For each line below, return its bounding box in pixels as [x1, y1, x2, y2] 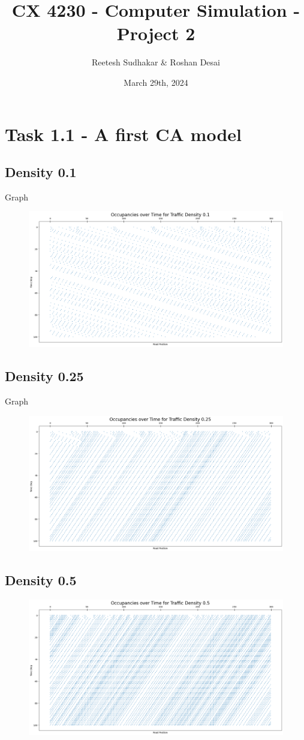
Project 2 [116, 21, 195, 46]
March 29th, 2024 [124, 76, 188, 88]
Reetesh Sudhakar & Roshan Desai [92, 56, 220, 68]
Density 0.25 [5, 367, 84, 385]
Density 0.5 [5, 571, 77, 589]
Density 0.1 [5, 163, 77, 181]
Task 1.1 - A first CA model [5, 121, 242, 146]
